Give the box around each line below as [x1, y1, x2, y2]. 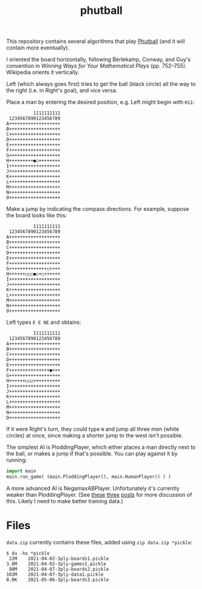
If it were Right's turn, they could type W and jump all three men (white [6, 425, 180, 433]
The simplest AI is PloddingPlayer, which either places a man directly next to [6, 443, 196, 451]
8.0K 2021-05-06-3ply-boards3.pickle [6, 576, 110, 583]
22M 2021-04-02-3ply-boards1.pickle [8, 555, 110, 562]
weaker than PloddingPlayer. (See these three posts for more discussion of [6, 491, 192, 498]
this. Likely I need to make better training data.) [6, 497, 124, 504]
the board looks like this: [6, 212, 68, 219]
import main [6, 468, 36, 474]
